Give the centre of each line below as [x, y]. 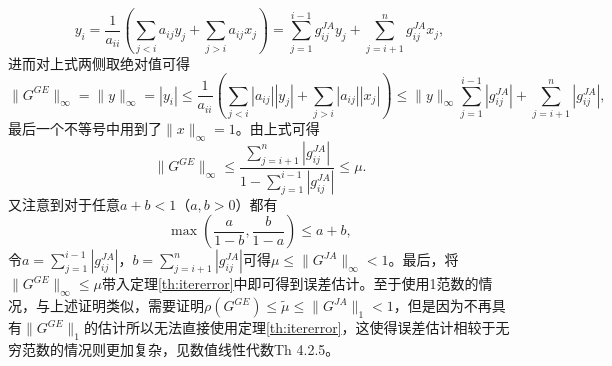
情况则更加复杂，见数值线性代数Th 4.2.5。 [201, 348]
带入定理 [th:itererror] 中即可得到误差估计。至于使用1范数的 [290, 283]
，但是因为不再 [442, 305]
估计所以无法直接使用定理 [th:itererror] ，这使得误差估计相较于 [296, 327]
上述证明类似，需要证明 [126, 305]
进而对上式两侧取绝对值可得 [99, 62]
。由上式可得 [277, 128]
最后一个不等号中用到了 [85, 128]
